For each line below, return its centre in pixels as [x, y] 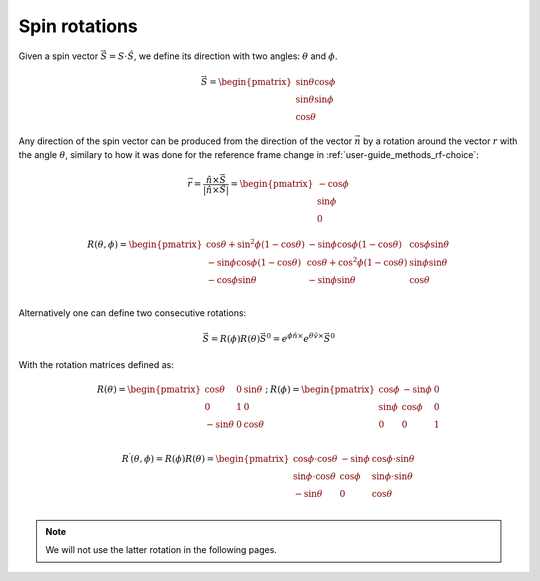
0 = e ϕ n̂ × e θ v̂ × [295, 337]
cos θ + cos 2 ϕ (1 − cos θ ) [357, 261]
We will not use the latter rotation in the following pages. [161, 550]
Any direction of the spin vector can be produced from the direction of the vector [185, 141]
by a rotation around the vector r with [440, 141]
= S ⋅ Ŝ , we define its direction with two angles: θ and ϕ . [223, 56]
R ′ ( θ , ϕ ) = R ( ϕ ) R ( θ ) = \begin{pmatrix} [205, 458]
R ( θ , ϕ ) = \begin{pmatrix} [144, 244]
